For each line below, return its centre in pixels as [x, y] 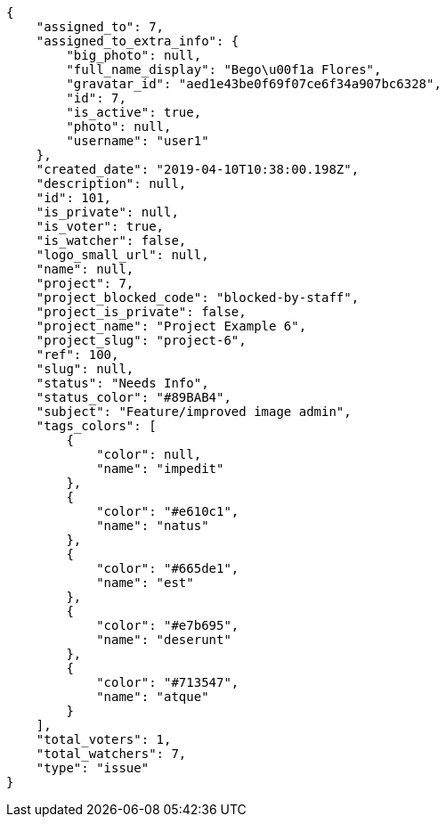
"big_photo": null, [134, 55]
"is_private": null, [107, 212]
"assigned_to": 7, [100, 27]
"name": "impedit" [160, 469]
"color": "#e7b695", [168, 625]
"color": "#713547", [168, 682]
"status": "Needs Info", [122, 383]
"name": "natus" [153, 526]
